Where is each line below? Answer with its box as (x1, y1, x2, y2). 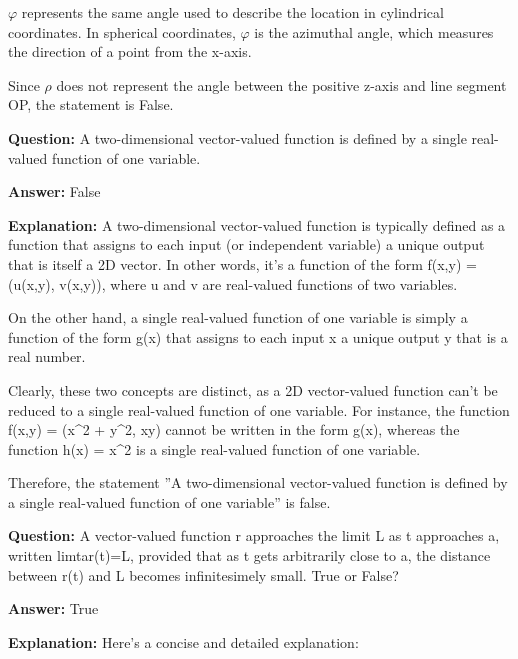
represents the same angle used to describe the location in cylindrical (21, 2, 444, 22)
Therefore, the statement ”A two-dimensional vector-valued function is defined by (8, 472, 508, 493)
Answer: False (8, 181, 101, 202)
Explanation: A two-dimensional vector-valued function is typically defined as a (8, 214, 506, 235)
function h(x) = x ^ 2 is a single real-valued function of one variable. (8, 438, 421, 459)
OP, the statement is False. (8, 94, 174, 115)
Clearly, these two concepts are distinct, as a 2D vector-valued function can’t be (8, 379, 498, 400)
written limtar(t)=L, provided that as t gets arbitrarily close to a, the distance (8, 545, 491, 566)
